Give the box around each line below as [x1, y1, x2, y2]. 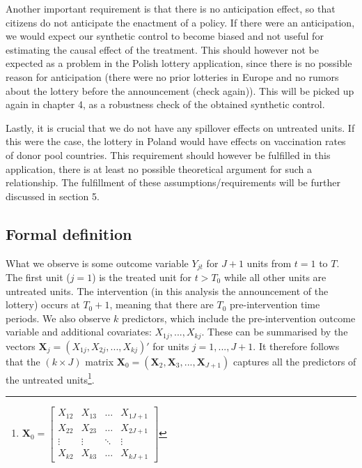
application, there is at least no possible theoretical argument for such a [6, 161, 312, 176]
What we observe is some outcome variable [6, 255, 189, 270]
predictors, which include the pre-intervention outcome [122, 310, 356, 325]
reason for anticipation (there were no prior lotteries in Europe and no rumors [6, 69, 339, 84]
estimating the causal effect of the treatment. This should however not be [6, 42, 319, 56]
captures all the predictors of [233, 354, 356, 368]
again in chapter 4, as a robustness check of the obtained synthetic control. [6, 97, 325, 112]
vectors [6, 338, 36, 353]
